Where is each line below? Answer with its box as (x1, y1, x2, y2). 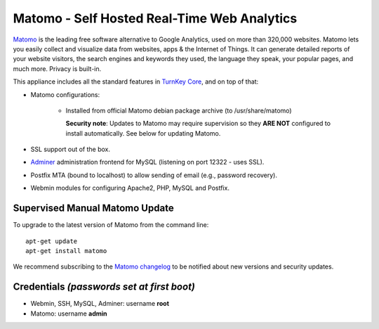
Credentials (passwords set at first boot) (13, 281, 196, 293)
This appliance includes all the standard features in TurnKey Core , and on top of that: (13, 77, 259, 86)
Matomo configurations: (30, 90, 100, 98)
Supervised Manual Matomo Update (13, 202, 175, 214)
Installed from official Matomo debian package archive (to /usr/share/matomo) (65, 106, 292, 115)
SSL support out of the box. (30, 145, 111, 154)
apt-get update (25, 237, 78, 245)
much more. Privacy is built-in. (13, 64, 102, 73)
